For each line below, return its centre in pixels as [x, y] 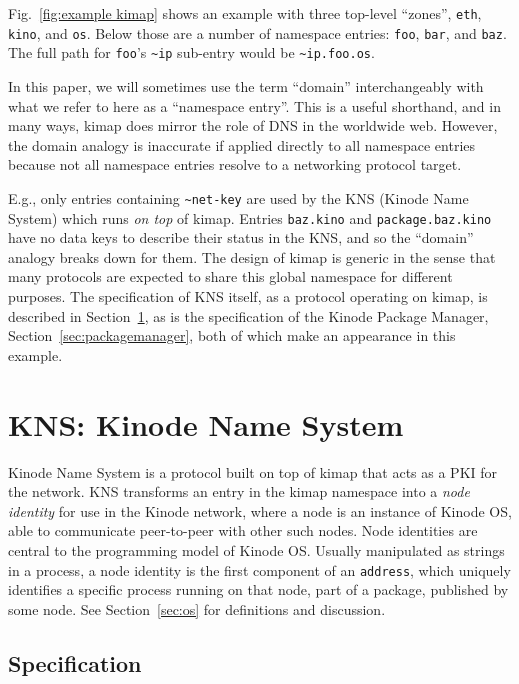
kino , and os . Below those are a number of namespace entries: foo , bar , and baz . [257, 32]
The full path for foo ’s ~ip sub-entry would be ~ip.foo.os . [191, 52]
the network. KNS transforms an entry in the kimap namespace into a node [239, 491]
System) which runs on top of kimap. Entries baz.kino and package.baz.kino [250, 217]
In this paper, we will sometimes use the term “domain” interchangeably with [246, 85]
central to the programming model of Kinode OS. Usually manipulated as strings [256, 549]
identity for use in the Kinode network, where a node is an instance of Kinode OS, [260, 510]
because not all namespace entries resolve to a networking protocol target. [235, 164]
